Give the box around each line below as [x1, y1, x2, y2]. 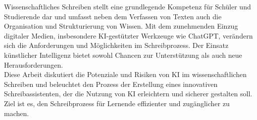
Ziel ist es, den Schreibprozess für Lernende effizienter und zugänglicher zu [4, 98, 230, 108]
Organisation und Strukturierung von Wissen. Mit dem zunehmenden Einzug [4, 21, 238, 31]
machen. [4, 108, 29, 118]
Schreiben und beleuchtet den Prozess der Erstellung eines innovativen [4, 79, 218, 89]
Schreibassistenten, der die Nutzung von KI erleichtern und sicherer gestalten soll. [4, 88, 253, 99]
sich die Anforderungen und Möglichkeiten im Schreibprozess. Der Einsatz [4, 40, 229, 50]
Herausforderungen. [4, 59, 63, 70]
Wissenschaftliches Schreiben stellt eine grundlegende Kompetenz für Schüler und [4, 1, 251, 11]
